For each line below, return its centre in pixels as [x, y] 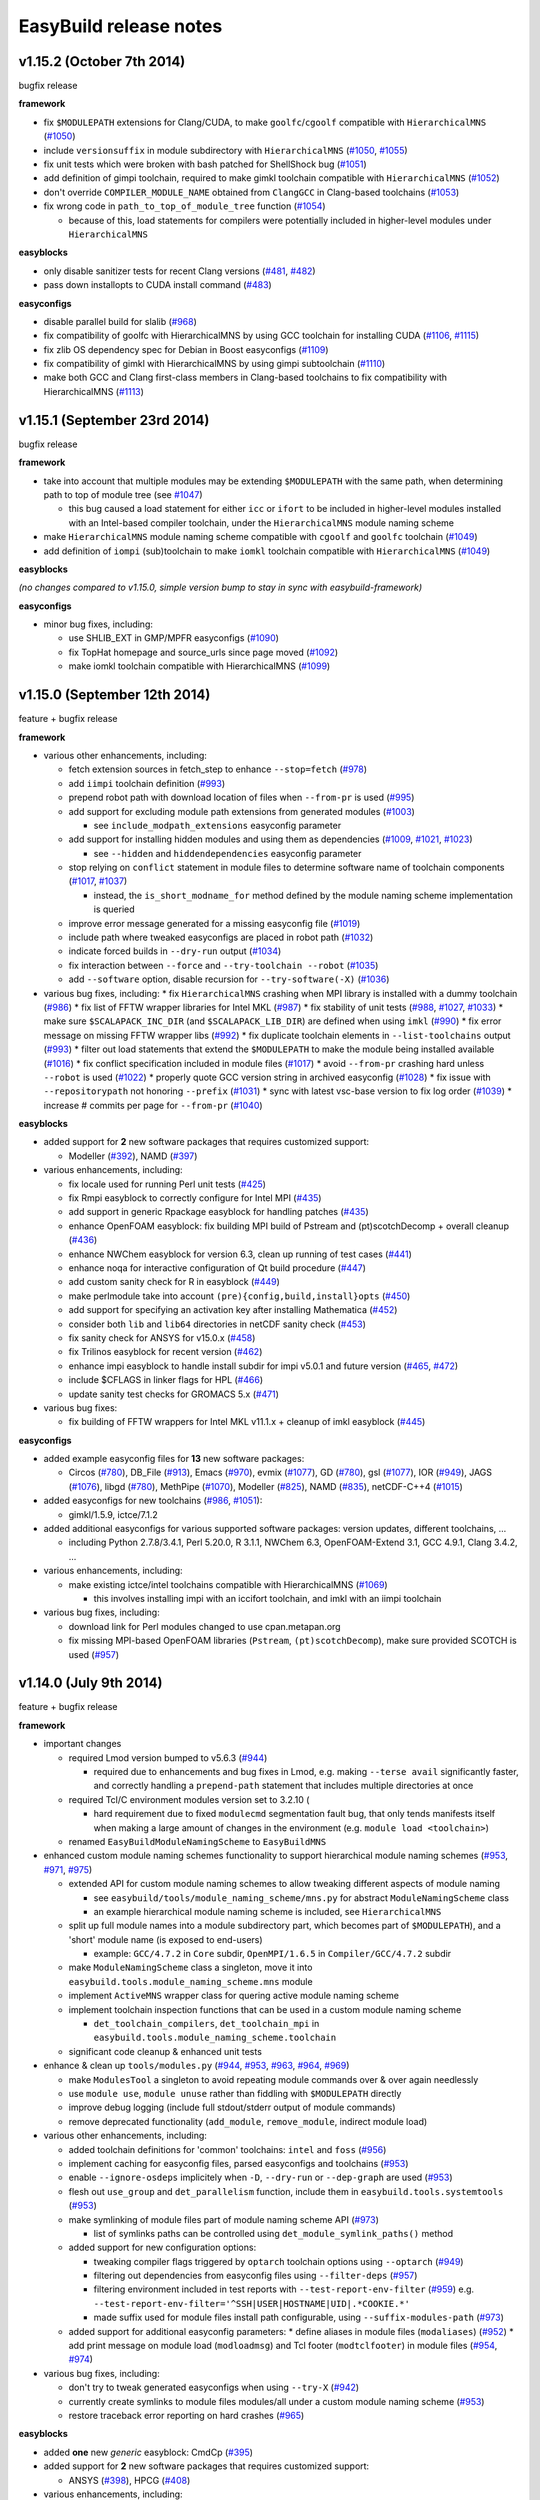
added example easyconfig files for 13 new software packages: [174, 1459]
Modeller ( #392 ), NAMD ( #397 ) [133, 1156]
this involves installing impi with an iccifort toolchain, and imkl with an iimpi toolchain [267, 1598]
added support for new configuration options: [162, 2247]
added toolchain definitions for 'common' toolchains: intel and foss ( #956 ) [227, 2149]
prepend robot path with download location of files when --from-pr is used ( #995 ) [241, 797]
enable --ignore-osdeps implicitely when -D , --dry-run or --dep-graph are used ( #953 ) [261, 2177]
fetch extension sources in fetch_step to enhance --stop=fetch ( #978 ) [218, 769]
